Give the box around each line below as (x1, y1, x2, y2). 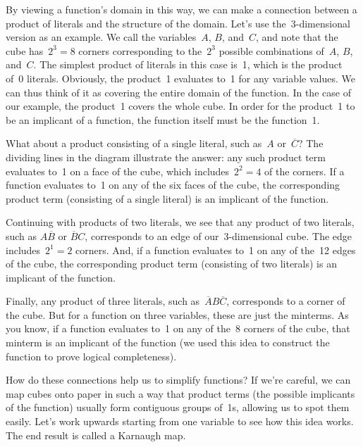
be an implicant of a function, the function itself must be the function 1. (6, 112, 320, 127)
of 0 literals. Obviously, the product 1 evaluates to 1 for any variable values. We (6, 70, 355, 85)
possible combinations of (219, 43, 324, 58)
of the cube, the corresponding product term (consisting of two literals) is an (6, 256, 337, 271)
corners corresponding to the (78, 43, 202, 58)
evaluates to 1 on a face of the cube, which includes (6, 163, 230, 178)
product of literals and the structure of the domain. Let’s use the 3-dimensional (6, 15, 350, 30)
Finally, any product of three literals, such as (6, 294, 200, 308)
